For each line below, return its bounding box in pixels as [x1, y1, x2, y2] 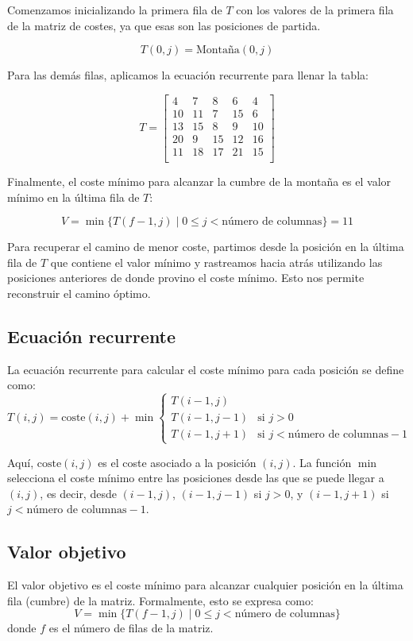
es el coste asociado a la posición [98, 454, 257, 470]
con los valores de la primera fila [236, 2, 394, 17]
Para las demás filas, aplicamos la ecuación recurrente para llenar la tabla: [7, 67, 369, 83]
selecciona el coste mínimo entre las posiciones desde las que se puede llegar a [7, 469, 384, 486]
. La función [292, 454, 352, 470]
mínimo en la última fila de [7, 188, 140, 205]
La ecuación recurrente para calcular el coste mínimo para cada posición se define [7, 361, 404, 377]
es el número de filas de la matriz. [48, 620, 214, 636]
